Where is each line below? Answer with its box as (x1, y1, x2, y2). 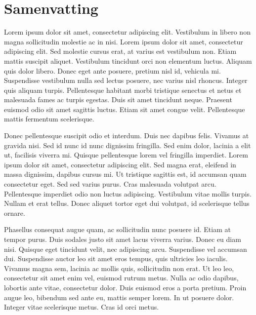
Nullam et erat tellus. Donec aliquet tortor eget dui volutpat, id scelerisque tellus (4, 198, 250, 208)
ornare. (4, 207, 25, 218)
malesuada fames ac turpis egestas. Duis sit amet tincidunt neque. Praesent (4, 94, 232, 105)
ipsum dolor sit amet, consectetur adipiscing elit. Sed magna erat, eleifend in (4, 159, 236, 169)
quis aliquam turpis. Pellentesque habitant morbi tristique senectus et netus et (4, 84, 242, 95)
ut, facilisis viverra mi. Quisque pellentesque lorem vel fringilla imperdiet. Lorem (4, 150, 248, 160)
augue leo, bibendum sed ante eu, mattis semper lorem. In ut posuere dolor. (4, 292, 234, 302)
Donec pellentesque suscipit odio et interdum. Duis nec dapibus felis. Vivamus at (4, 130, 249, 141)
